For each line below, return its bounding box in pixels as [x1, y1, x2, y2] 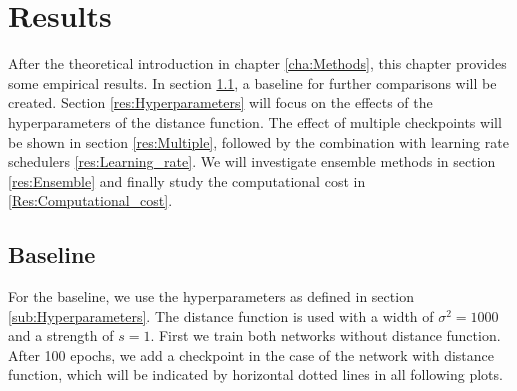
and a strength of [8, 325, 114, 346]
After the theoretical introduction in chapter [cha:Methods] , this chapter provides [8, 53, 507, 74]
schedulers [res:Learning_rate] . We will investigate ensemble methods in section [8, 151, 496, 172]
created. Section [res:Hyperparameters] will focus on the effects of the [8, 92, 433, 113]
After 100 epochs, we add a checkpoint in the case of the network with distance [8, 344, 494, 365]
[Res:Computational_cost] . [8, 190, 173, 211]
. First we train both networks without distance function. [150, 325, 501, 346]
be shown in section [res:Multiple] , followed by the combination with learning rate [8, 131, 509, 152]
